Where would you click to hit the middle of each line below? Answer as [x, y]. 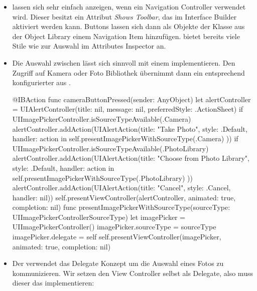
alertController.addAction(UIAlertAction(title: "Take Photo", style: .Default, [130, 128]
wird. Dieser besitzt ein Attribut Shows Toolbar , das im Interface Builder [124, 16]
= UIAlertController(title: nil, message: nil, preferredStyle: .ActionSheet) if [128, 109]
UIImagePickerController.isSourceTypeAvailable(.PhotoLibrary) [110, 148]
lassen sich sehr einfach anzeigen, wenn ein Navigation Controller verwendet [129, 7]
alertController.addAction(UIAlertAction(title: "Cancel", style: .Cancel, [121, 188]
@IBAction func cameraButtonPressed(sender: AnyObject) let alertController [132, 99]
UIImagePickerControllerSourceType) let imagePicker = [99, 217]
